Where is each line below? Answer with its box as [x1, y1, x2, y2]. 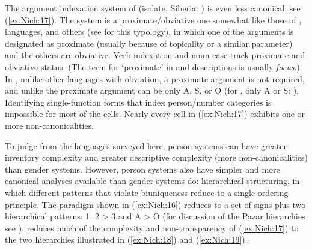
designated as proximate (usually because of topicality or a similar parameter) [5, 37, 293, 49]
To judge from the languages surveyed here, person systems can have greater [5, 139, 287, 152]
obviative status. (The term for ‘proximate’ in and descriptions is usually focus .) [5, 60, 300, 73]
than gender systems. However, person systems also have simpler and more [5, 162, 280, 175]
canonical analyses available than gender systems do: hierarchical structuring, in [5, 174, 300, 187]
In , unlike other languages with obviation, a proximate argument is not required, [5, 72, 305, 85]
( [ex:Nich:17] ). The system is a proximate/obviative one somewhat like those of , [5, 13, 302, 26]
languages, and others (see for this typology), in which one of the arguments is [5, 25, 294, 38]
